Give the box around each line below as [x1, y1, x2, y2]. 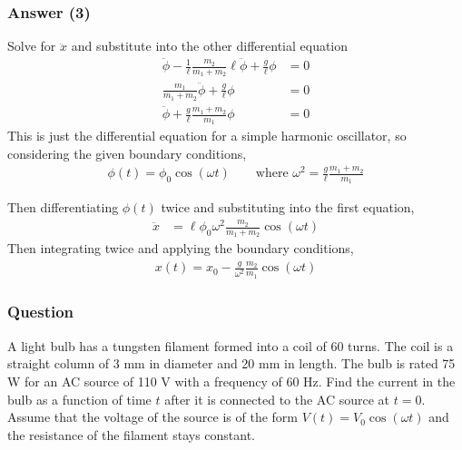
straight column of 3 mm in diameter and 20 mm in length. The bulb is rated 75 [7, 354, 456, 373]
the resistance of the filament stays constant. [7, 425, 255, 444]
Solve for [7, 36, 56, 55]
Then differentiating [7, 198, 119, 217]
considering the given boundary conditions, [7, 143, 247, 162]
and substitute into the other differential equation [71, 36, 349, 55]
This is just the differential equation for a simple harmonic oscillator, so [7, 126, 407, 145]
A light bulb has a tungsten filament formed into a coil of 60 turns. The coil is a [7, 336, 454, 355]
